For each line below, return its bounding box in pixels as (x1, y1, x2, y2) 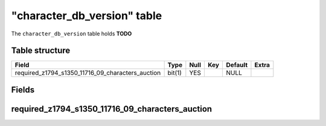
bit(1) (167, 69, 182, 77)
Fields (11, 85, 35, 95)
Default (226, 61, 248, 69)
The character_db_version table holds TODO (11, 30, 132, 37)
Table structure (11, 46, 71, 56)
